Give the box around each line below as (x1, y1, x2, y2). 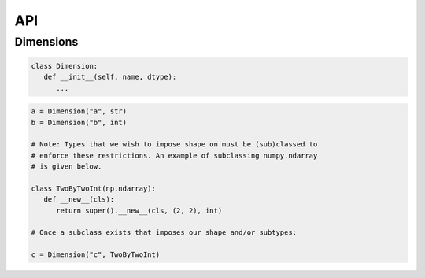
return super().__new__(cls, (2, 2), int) (56, 206, 223, 215)
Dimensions (14, 35, 79, 49)
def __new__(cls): (43, 195, 115, 204)
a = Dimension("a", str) (31, 107, 128, 116)
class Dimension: (31, 61, 98, 70)
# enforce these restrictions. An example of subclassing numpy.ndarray (31, 150, 318, 160)
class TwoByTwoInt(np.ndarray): (31, 183, 157, 193)
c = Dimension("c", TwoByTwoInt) (31, 250, 161, 259)
